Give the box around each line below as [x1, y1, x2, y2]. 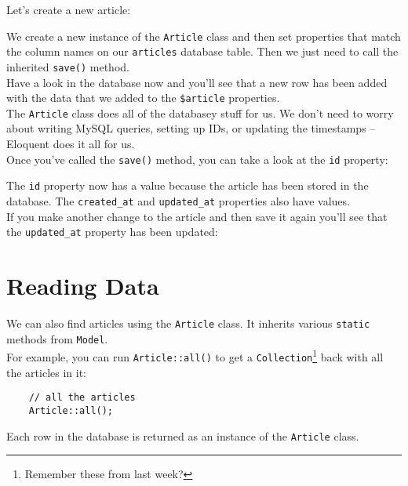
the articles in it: [6, 364, 87, 380]
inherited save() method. [6, 58, 129, 74]
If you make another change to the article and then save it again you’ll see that [6, 208, 388, 224]
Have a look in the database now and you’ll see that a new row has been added [6, 74, 388, 90]
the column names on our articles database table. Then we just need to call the [6, 43, 399, 60]
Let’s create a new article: [6, 2, 131, 17]
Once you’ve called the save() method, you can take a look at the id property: [6, 151, 388, 167]
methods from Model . [6, 330, 108, 346]
